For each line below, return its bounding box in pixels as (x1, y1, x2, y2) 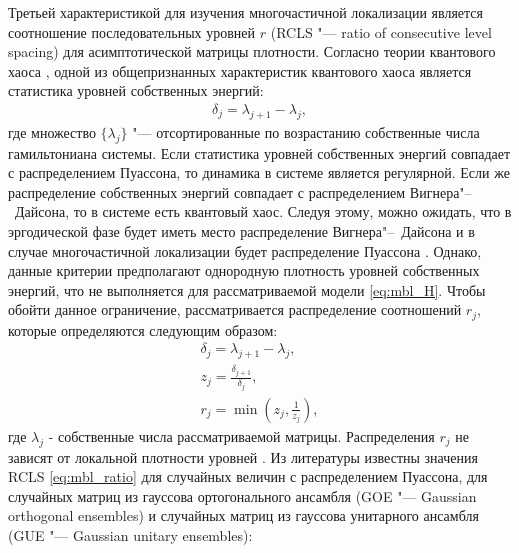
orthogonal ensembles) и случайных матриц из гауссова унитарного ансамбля (8, 505, 479, 526)
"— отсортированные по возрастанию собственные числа (132, 121, 480, 142)
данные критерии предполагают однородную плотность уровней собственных (8, 260, 480, 281)
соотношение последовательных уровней (8, 21, 256, 42)
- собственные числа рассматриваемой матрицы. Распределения (48, 425, 435, 446)
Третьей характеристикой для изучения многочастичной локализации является (8, 2, 484, 22)
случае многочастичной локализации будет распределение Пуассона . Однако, (8, 240, 482, 261)
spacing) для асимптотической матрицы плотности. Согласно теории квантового (8, 41, 496, 62)
